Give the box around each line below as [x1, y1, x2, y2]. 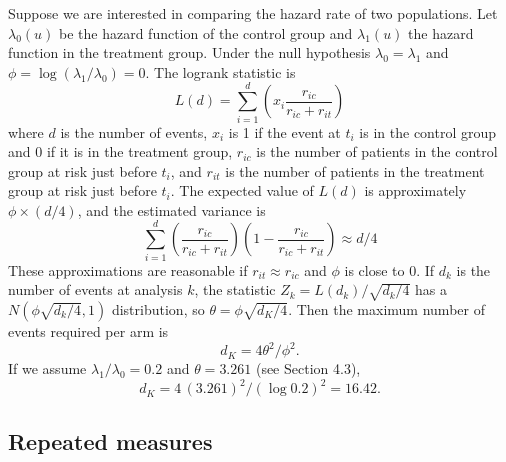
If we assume [8, 358, 87, 379]
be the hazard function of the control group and [59, 22, 353, 43]
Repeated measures [8, 425, 213, 456]
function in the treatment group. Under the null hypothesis [8, 42, 371, 63]
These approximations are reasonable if [8, 259, 248, 280]
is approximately [364, 180, 467, 201]
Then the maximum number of [296, 298, 485, 319]
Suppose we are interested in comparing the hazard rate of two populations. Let [8, 3, 498, 23]
